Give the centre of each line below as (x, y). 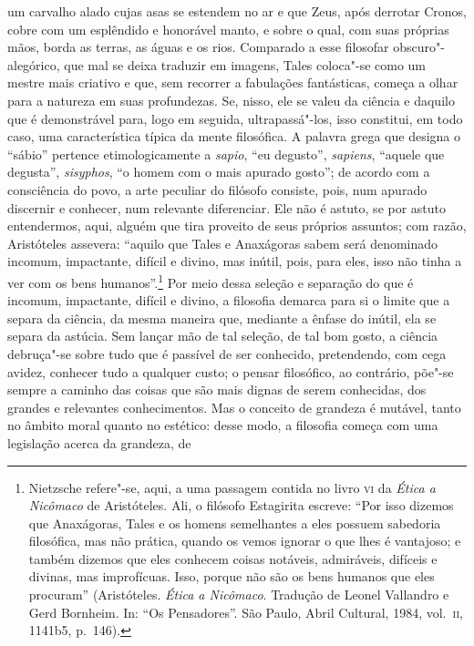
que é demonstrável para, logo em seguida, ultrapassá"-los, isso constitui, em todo (235, 118)
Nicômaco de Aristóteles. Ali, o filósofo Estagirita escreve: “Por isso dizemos (241, 505)
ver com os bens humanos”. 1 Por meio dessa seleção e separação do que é (211, 281)
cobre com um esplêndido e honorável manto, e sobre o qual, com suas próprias (228, 29)
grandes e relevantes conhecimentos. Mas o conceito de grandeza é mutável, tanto (234, 407)
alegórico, (34, 64)
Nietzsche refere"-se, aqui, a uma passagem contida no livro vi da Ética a (232, 487)
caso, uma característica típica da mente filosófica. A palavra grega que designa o (234, 136)
